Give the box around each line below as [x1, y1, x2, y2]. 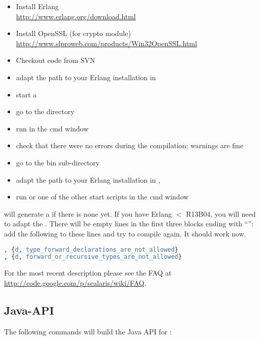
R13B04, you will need [185, 208, 256, 219]
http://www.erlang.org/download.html [16, 11, 136, 21]
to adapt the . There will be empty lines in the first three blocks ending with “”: [4, 218, 253, 229]
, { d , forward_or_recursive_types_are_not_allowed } [4, 253, 182, 261]
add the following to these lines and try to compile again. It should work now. [4, 228, 246, 239]
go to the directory [16, 106, 75, 117]
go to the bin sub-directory [16, 157, 100, 167]
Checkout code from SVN [16, 55, 95, 65]
